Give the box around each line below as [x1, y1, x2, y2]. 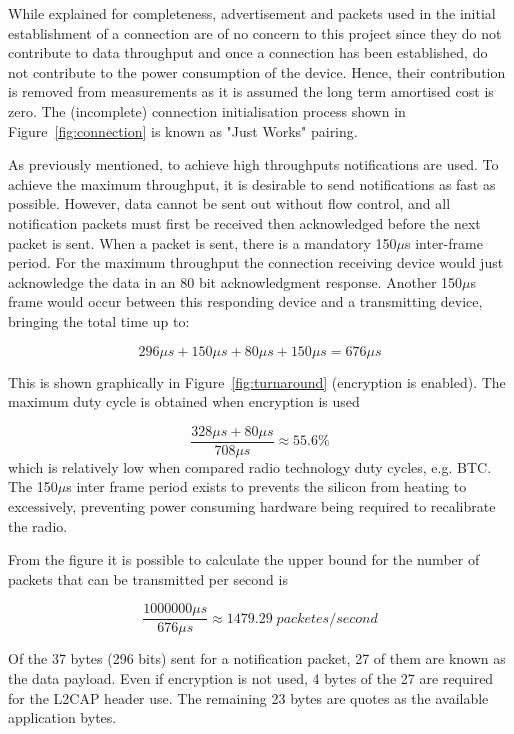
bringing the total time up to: [8, 310, 190, 331]
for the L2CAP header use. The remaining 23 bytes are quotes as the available [8, 687, 489, 708]
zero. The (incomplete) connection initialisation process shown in [8, 100, 406, 121]
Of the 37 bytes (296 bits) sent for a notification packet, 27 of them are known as [8, 648, 506, 669]
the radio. [8, 515, 68, 536]
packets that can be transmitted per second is [8, 568, 288, 589]
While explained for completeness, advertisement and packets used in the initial [8, 3, 496, 23]
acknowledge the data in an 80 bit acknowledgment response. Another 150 [8, 271, 463, 292]
